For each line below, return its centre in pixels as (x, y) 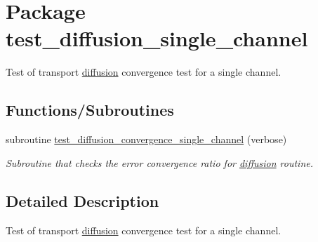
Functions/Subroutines (90, 110)
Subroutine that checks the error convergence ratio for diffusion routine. (160, 162)
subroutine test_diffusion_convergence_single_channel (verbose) (146, 139)
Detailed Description (82, 200)
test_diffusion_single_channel (157, 38)
